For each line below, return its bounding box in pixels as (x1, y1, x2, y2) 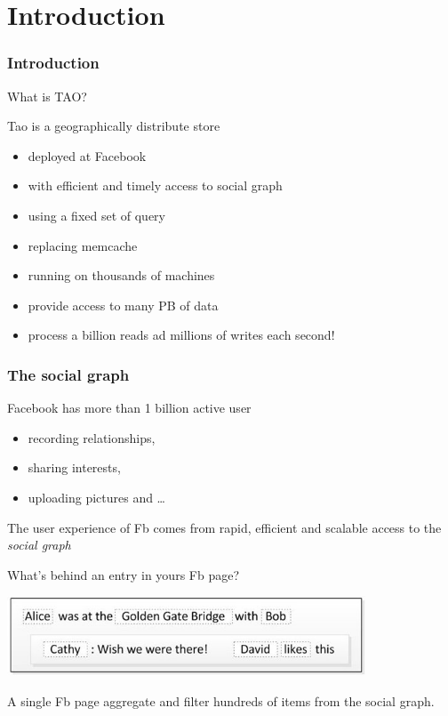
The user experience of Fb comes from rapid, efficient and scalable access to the (7, 518, 442, 536)
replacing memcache (28, 236, 138, 254)
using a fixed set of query (28, 205, 165, 224)
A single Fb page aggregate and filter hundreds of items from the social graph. (7, 691, 435, 710)
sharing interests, (28, 458, 121, 477)
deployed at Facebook (28, 146, 147, 165)
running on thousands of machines (28, 266, 215, 285)
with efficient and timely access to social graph (28, 176, 283, 195)
